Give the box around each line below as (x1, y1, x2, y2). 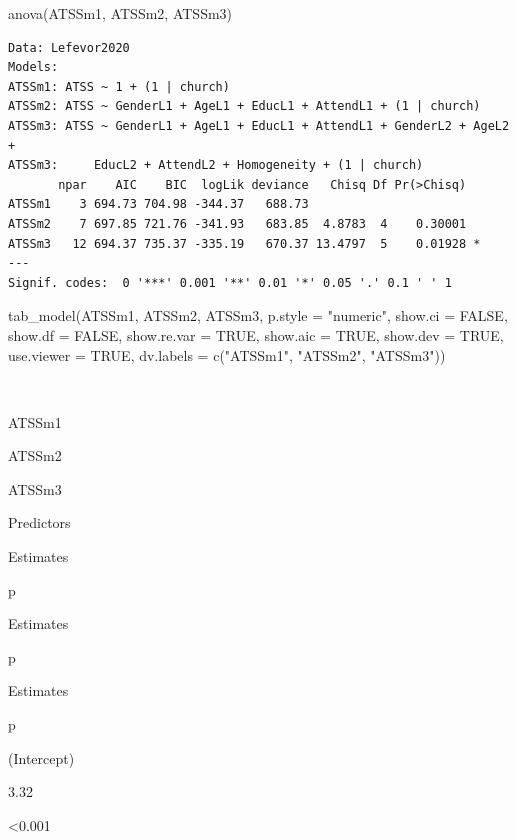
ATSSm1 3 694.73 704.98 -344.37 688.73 (8, 197, 309, 212)
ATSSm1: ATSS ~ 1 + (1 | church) (8, 79, 230, 94)
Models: (8, 60, 59, 75)
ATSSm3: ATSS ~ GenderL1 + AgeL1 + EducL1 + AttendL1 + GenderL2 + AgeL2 (8, 118, 510, 133)
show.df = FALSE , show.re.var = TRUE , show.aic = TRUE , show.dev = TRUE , (8, 324, 504, 345)
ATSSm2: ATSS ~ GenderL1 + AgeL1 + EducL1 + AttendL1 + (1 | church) (8, 99, 481, 114)
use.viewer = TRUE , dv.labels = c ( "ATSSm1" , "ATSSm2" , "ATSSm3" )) (8, 344, 446, 365)
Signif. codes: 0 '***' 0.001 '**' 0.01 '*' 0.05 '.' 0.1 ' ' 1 (8, 275, 452, 290)
